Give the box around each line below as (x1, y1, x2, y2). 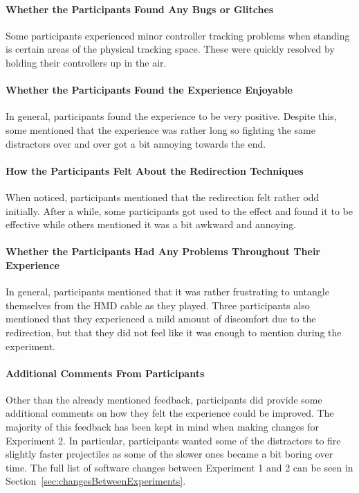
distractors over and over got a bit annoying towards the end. (6, 136, 266, 150)
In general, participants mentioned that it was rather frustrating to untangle (6, 284, 329, 299)
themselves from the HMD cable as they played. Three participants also (6, 297, 310, 312)
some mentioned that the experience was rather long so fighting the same (6, 122, 315, 137)
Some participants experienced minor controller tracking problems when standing (6, 28, 350, 42)
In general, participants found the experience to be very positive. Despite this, (6, 109, 337, 123)
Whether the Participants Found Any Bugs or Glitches (6, 1, 274, 16)
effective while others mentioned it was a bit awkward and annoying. (6, 217, 297, 232)
